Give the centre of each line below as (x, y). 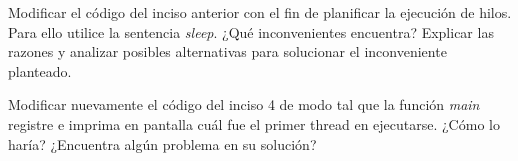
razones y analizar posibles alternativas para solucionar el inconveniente (227, 51)
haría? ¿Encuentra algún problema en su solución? (162, 143)
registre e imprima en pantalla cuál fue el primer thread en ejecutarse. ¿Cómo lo (254, 123)
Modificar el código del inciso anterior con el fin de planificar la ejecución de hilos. (260, 12)
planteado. (40, 70)
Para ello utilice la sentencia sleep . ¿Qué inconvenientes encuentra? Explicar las (251, 31)
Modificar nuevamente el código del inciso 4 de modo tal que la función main (244, 104)
